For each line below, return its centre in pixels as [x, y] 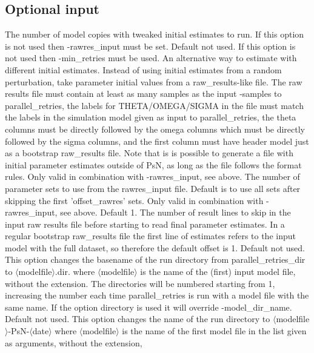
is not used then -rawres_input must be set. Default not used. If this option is [150, 46]
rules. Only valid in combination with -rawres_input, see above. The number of [152, 176]
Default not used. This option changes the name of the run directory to [138, 319]
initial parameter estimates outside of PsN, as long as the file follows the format [153, 164]
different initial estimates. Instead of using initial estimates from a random [143, 69]
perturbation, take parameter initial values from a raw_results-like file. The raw [154, 81]
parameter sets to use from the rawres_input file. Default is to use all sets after [153, 188]
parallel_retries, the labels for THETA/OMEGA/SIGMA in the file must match [154, 105]
